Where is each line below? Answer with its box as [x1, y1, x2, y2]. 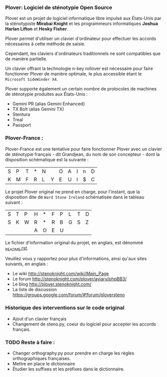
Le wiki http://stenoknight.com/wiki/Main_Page [12, 271, 109, 277]
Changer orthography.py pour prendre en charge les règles [12, 350, 135, 356]
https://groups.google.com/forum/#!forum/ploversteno [12, 292, 125, 298]
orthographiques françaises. [12, 355, 71, 361]
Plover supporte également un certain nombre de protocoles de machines [5, 86, 157, 92]
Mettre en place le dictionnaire [12, 361, 76, 367]
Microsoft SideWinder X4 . [5, 76, 58, 82]
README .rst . [5, 245, 28, 252]
